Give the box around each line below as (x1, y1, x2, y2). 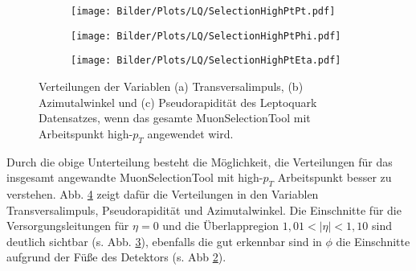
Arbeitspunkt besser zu (277, 169, 392, 186)
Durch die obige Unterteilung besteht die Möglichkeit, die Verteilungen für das (6, 153, 393, 170)
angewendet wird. (147, 125, 234, 142)
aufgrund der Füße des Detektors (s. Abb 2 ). (6, 248, 226, 265)
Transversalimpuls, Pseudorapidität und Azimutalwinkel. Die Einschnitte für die (6, 201, 402, 218)
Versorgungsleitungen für (6, 217, 129, 234)
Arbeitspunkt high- (39, 125, 133, 142)
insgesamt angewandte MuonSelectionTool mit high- (6, 169, 263, 186)
